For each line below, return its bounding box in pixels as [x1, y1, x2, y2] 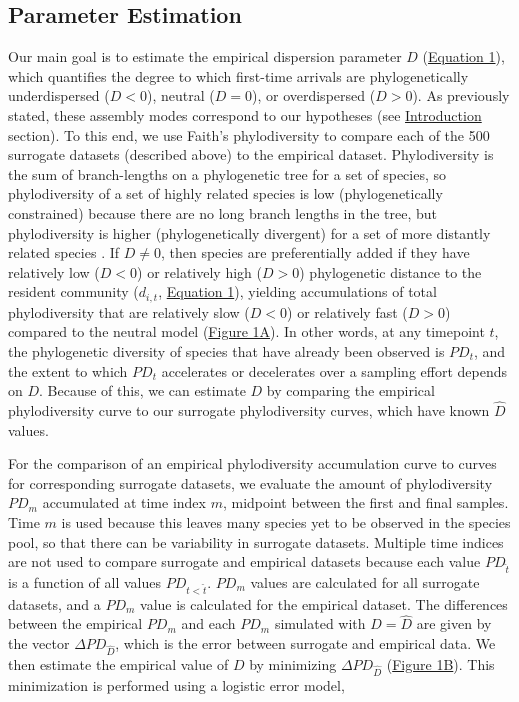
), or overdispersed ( [251, 85, 376, 106]
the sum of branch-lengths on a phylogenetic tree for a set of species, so [8, 163, 447, 184]
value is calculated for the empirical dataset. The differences [140, 593, 508, 614]
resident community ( [8, 281, 139, 302]
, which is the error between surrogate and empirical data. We [115, 633, 496, 654]
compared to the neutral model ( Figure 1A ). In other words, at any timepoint [8, 321, 485, 342]
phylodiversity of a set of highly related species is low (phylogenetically [8, 183, 443, 204]
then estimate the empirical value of [8, 653, 229, 674]
